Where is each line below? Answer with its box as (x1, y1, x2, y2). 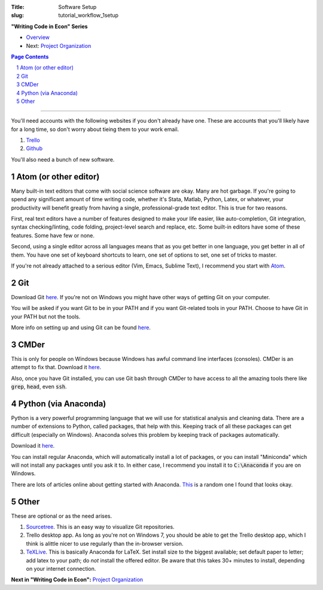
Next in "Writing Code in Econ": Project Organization (11, 576, 144, 583)
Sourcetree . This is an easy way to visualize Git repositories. (26, 523, 175, 530)
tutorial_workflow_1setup (58, 12, 119, 19)
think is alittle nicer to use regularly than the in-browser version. (26, 540, 184, 547)
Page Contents (11, 53, 49, 60)
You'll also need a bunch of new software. (11, 156, 115, 163)
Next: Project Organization (26, 42, 92, 49)
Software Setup (58, 4, 97, 10)
